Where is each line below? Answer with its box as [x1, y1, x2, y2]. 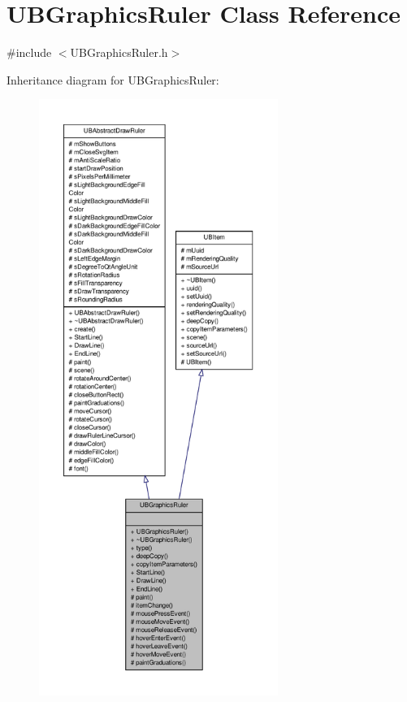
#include [6, 44, 52, 61]
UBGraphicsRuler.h [70, 44, 168, 61]
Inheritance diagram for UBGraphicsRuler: [6, 71, 219, 88]
